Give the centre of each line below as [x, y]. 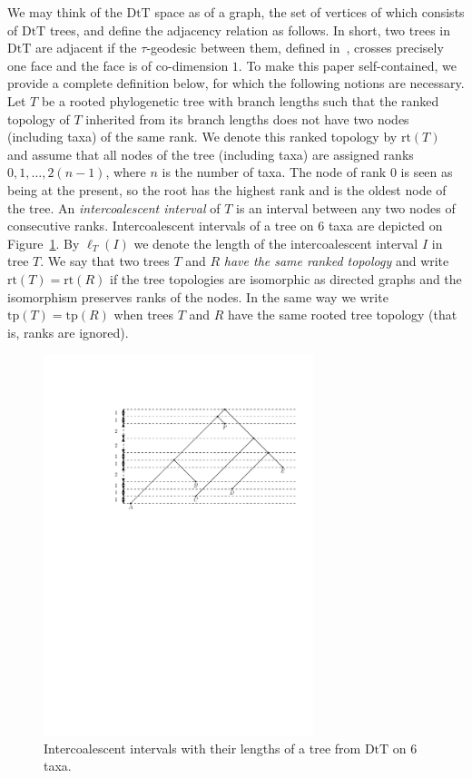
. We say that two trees [105, 261]
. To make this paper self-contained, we [347, 65]
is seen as [427, 172]
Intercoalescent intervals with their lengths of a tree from [202, 748]
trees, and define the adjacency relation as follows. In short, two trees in [250, 30]
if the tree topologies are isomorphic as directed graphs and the [285, 278]
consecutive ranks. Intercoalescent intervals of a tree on [161, 226]
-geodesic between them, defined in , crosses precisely [295, 48]
